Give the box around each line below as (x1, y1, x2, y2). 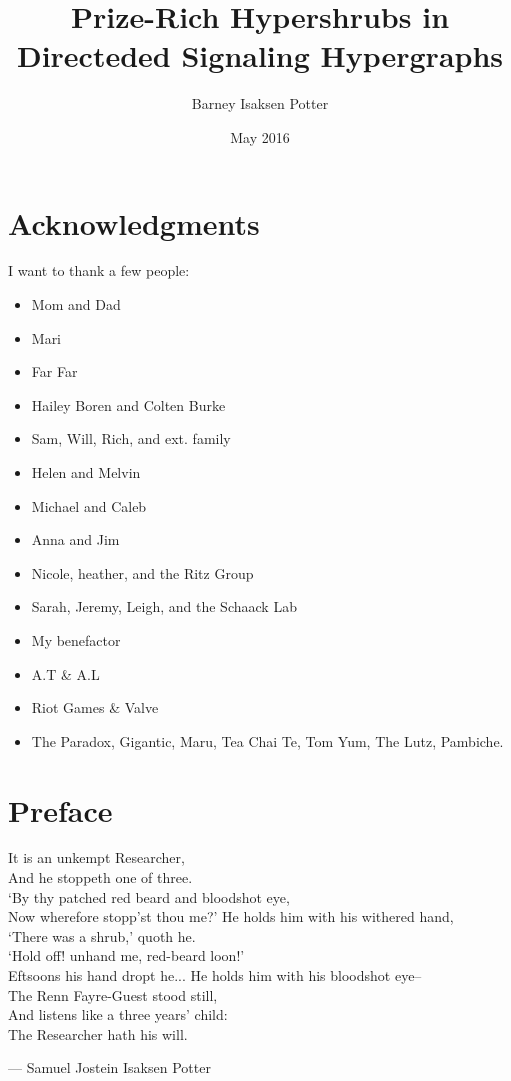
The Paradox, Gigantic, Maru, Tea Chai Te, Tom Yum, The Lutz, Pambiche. (31, 730, 504, 751)
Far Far (31, 361, 78, 382)
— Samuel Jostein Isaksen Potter (8, 1057, 211, 1078)
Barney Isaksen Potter (191, 93, 329, 114)
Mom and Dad (31, 294, 121, 315)
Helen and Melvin (31, 462, 141, 482)
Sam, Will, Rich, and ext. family (31, 428, 231, 449)
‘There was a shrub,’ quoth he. (8, 925, 196, 946)
